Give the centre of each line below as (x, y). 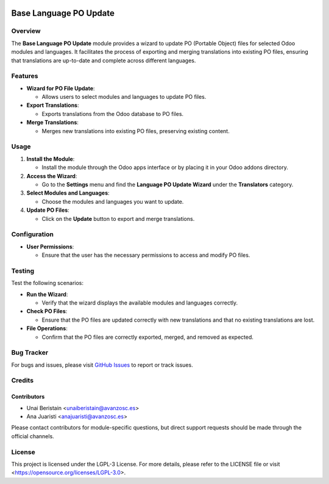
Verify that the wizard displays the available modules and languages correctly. (140, 303)
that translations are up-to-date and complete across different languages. (104, 60)
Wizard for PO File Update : (61, 88)
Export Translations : (53, 105)
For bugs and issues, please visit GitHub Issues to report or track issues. (102, 365)
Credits (22, 380)
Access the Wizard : (52, 176)
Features (25, 76)
